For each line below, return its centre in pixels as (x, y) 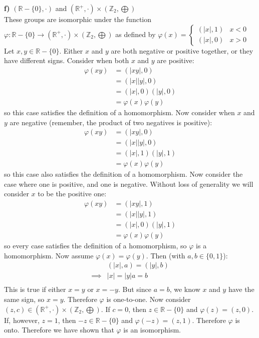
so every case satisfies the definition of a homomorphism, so (95, 246)
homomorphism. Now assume (49, 255)
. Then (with (166, 255)
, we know (185, 289)
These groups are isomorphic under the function (78, 19)
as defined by (136, 34)
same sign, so (24, 299)
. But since (135, 289)
